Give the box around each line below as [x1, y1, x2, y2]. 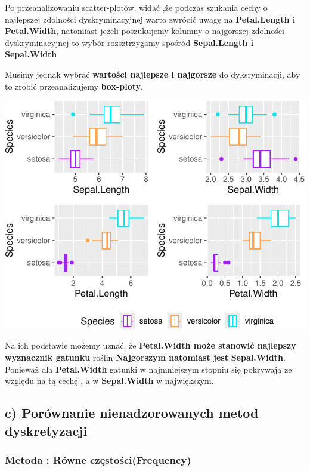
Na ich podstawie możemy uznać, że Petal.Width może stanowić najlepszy [5, 339, 296, 352]
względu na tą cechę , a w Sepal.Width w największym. [5, 374, 214, 387]
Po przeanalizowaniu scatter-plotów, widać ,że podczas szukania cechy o [5, 1, 268, 13]
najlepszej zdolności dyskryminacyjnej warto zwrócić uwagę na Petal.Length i [5, 13, 296, 25]
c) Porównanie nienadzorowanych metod [5, 404, 259, 422]
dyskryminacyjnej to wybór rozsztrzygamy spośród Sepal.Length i [5, 36, 254, 48]
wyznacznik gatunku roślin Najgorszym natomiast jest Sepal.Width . [5, 351, 286, 364]
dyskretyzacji [5, 421, 88, 439]
